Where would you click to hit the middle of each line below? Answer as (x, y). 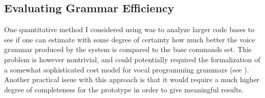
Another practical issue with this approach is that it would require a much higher (132, 79)
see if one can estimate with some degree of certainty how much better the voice (130, 39)
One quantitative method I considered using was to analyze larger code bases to (129, 29)
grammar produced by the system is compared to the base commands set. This (128, 49)
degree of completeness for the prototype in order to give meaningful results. (124, 89)
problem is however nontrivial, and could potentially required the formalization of (132, 59)
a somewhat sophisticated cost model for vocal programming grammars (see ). (127, 69)
